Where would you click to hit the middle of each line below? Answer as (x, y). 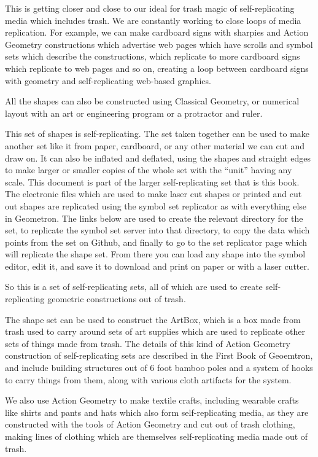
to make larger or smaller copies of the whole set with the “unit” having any (149, 170)
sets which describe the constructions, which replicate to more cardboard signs (153, 56)
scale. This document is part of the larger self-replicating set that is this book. (152, 182)
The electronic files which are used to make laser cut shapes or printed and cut (153, 194)
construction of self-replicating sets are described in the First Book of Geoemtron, (159, 355)
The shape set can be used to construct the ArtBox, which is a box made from (153, 319)
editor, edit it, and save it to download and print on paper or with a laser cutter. (157, 266)
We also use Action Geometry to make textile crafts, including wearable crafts (152, 400)
